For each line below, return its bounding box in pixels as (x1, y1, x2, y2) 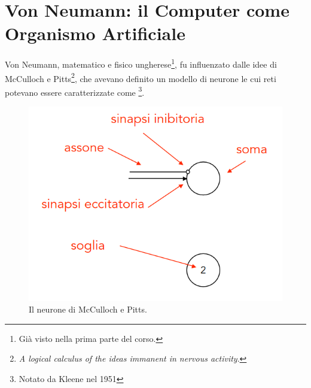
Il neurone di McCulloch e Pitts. (29, 303, 147, 316)
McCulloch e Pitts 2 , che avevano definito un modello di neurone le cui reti (5, 70, 276, 84)
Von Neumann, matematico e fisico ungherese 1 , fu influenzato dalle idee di (5, 56, 277, 70)
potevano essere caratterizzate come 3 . (5, 84, 145, 98)
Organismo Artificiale (5, 21, 185, 46)
